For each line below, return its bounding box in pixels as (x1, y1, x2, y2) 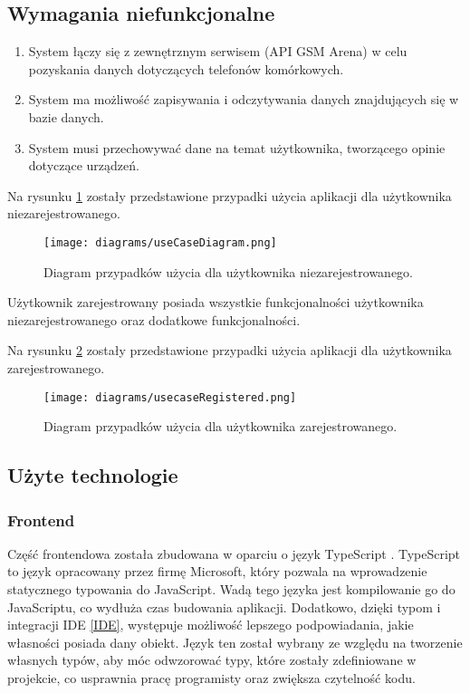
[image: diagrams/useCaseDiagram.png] (43, 236, 277, 249)
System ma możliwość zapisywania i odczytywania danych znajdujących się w (28, 90, 459, 109)
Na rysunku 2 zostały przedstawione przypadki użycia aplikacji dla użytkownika (7, 341, 452, 360)
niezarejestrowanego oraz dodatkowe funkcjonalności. (7, 310, 301, 329)
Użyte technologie (7, 461, 178, 489)
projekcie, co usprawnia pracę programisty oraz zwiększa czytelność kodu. (7, 668, 416, 687)
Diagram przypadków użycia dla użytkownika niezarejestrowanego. (43, 262, 413, 281)
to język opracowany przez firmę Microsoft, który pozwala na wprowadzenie (7, 562, 427, 581)
